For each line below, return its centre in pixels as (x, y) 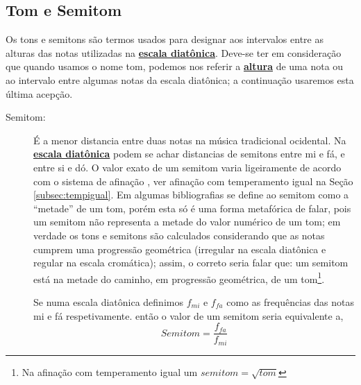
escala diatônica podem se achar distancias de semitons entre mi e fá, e (189, 154)
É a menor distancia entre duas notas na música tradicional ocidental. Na (190, 140)
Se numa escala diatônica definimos (108, 301)
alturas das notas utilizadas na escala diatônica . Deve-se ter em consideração (174, 52)
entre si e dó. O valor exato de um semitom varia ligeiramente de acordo (187, 167)
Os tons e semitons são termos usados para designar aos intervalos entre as (165, 39)
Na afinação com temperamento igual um (110, 371)
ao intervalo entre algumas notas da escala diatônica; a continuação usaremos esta (180, 79)
